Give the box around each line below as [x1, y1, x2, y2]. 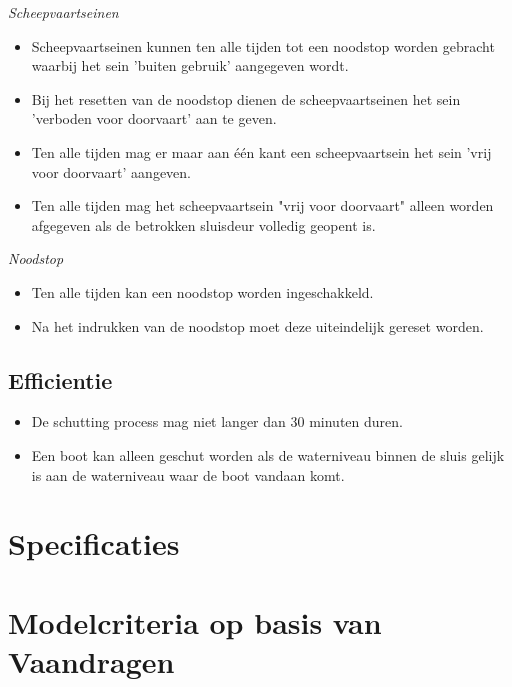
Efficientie [8, 364, 113, 395]
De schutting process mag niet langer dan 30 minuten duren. [31, 411, 403, 432]
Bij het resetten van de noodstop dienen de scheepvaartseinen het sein [31, 88, 461, 109]
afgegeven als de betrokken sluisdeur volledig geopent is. [31, 214, 376, 235]
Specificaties [8, 523, 180, 564]
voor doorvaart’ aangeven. [31, 161, 191, 182]
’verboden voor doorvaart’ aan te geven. [31, 108, 277, 129]
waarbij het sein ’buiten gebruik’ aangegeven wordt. [31, 55, 349, 76]
